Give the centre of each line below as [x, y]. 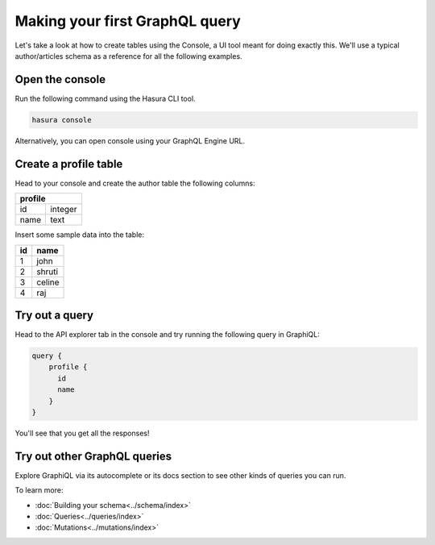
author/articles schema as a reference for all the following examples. [128, 56]
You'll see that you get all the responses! [82, 433]
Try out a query [54, 315]
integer [63, 210]
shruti [48, 272]
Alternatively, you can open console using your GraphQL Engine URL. [130, 140]
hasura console [62, 120]
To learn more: [39, 490]
